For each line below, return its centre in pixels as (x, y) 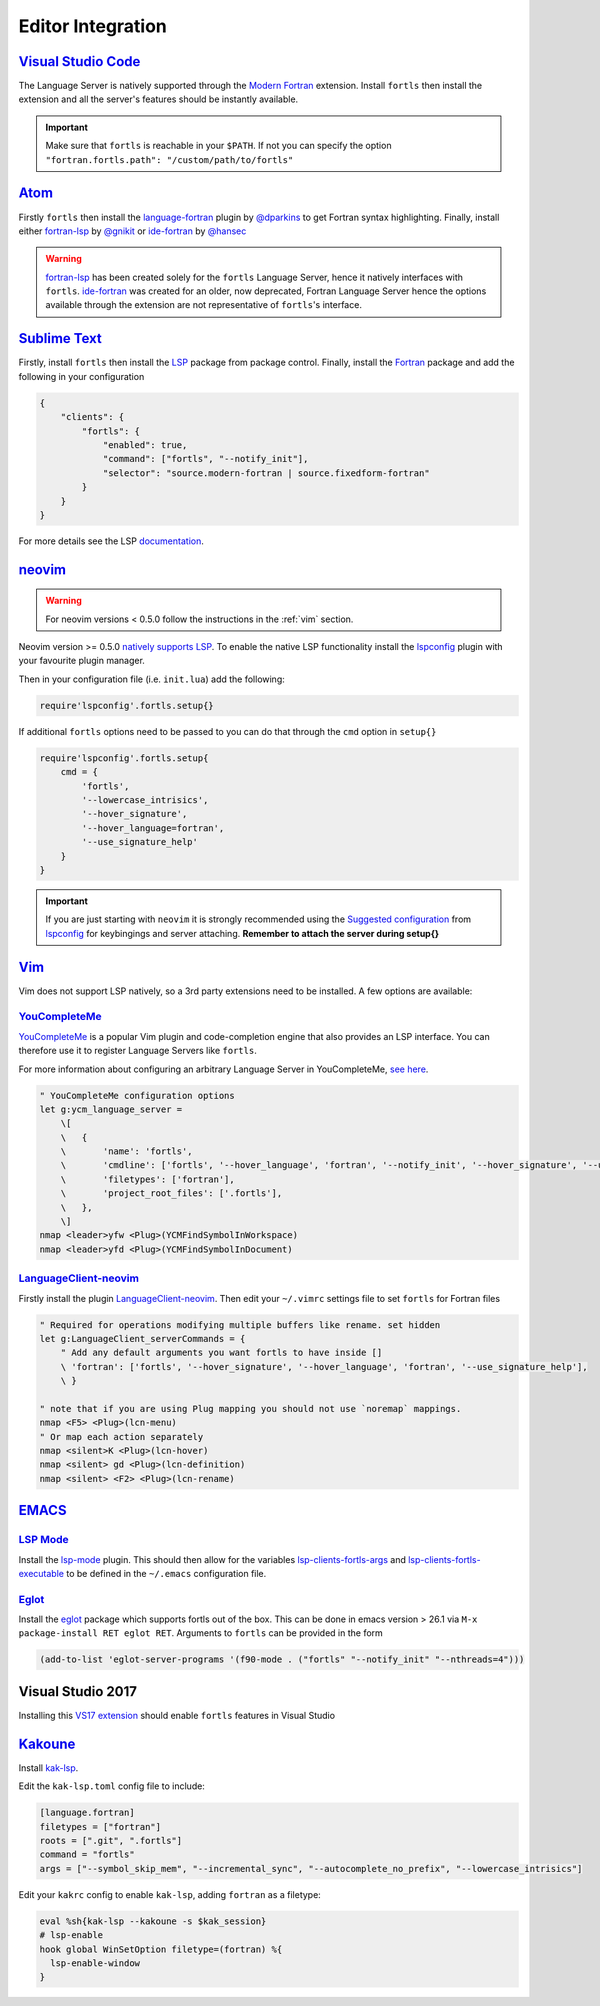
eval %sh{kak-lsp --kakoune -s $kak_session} (153, 1921)
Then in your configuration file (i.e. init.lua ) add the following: (151, 679)
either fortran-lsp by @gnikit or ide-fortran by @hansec (132, 231)
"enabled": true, (145, 444)
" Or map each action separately (121, 1436)
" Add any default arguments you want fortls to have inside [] (221, 1353)
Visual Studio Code (79, 61)
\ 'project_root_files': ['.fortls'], (171, 1193)
